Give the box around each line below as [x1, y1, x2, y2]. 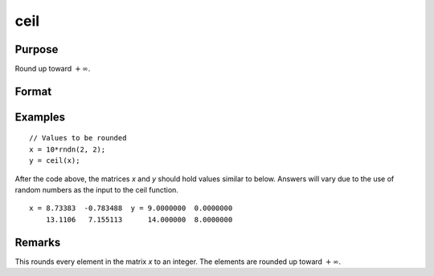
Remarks [14, 235, 61, 249]
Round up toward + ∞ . [14, 64, 91, 74]
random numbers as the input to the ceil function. [14, 185, 178, 195]
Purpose [14, 43, 59, 56]
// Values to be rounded [29, 133, 127, 143]
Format [14, 84, 52, 98]
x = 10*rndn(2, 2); [29, 144, 106, 154]
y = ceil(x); [29, 156, 80, 165]
